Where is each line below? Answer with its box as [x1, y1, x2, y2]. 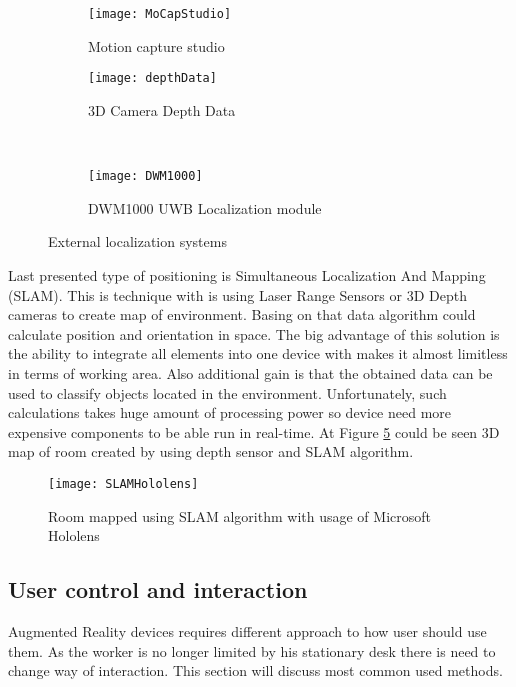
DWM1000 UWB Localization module [88, 197, 322, 218]
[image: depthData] [88, 71, 217, 86]
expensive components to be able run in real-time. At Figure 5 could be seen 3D [8, 421, 500, 442]
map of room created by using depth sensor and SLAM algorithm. [8, 441, 414, 462]
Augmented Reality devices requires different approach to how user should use [8, 620, 487, 641]
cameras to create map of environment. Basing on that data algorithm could [8, 304, 476, 325]
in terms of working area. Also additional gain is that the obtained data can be [8, 362, 493, 383]
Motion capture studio [88, 35, 225, 56]
